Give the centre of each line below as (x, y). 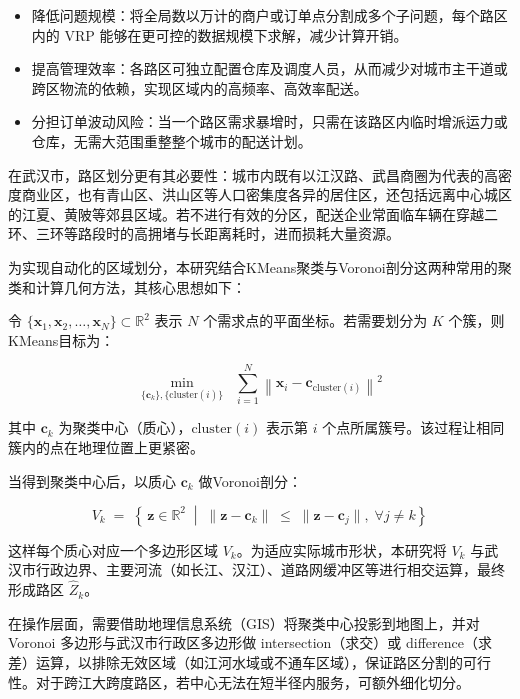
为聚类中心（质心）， (125, 427)
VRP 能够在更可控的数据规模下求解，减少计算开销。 (236, 34)
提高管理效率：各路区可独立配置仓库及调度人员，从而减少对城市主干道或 (269, 68)
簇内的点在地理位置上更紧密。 (106, 447)
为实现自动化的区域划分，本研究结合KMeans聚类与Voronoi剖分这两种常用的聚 (260, 266)
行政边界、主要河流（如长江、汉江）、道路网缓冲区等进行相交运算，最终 (270, 569)
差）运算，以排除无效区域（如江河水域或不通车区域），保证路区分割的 (235, 661)
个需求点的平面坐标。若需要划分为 (315, 320)
